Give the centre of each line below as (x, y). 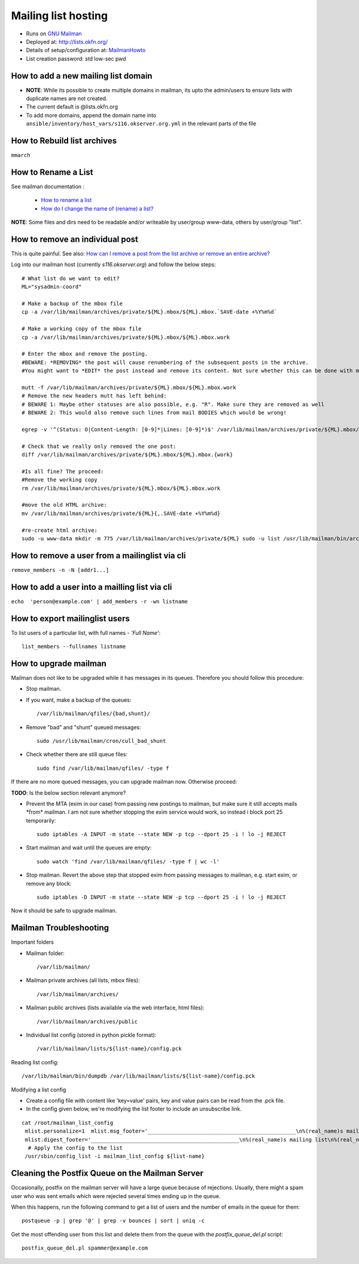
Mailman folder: (45, 953)
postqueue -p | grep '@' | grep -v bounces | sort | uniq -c (113, 1221)
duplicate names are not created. (67, 98)
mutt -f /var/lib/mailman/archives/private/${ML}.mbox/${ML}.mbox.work (129, 387)
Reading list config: (35, 1062)
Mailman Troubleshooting (60, 928)
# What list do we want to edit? (71, 278)
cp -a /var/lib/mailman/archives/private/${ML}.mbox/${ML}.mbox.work (126, 337)
